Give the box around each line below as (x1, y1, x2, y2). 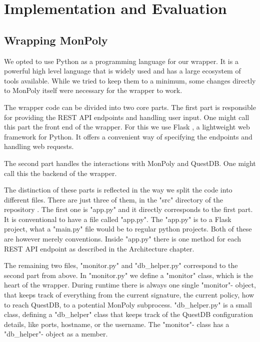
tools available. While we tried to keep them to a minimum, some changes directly (4, 75, 256, 85)
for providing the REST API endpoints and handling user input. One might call (4, 111, 249, 122)
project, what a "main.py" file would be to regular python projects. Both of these (4, 223, 252, 234)
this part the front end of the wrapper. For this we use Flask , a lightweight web (4, 121, 250, 132)
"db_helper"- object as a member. (4, 328, 108, 339)
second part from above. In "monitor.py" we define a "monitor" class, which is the (4, 269, 253, 280)
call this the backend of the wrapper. (4, 167, 117, 178)
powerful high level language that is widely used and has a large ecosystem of (4, 65, 241, 76)
